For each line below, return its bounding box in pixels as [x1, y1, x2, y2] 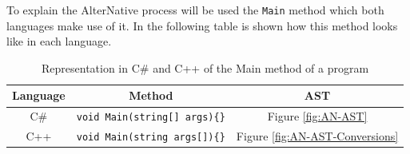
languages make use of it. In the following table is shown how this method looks [6, 17, 398, 34]
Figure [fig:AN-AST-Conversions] [236, 128, 399, 144]
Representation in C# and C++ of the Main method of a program [42, 59, 369, 76]
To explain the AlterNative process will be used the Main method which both [6, 2, 384, 18]
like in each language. [6, 33, 112, 49]
